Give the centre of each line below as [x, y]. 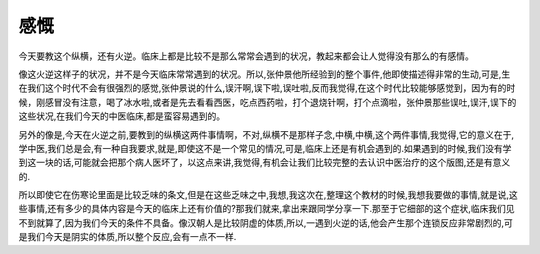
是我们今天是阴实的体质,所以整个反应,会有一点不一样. [127, 237]
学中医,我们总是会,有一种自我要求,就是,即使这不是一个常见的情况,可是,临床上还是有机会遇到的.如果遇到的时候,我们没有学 [265, 148]
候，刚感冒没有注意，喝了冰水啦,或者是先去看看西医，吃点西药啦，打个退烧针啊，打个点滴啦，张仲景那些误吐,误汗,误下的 [267, 102]
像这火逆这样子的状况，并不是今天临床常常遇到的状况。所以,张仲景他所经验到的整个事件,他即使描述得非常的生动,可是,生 [264, 74]
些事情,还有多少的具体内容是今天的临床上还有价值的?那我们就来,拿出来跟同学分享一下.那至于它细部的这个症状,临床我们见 [266, 209]
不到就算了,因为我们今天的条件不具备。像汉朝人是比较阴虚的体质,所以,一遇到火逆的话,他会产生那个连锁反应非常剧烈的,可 [266, 222]
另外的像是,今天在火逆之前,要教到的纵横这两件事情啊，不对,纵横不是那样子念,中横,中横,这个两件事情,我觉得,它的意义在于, [266, 134]
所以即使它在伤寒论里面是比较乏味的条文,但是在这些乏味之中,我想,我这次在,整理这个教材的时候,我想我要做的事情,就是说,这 [268, 195]
